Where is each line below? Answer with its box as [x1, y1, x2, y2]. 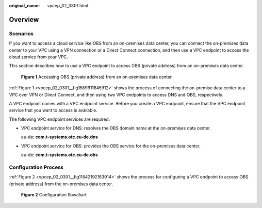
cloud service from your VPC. [9, 54, 68, 60]
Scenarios [9, 30, 34, 37]
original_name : [9, 3, 40, 8]
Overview [9, 15, 39, 24]
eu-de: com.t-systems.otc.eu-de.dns [21, 134, 98, 140]
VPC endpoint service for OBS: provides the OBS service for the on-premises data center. [21, 143, 201, 149]
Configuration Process [9, 164, 64, 171]
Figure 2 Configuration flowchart [21, 192, 87, 198]
